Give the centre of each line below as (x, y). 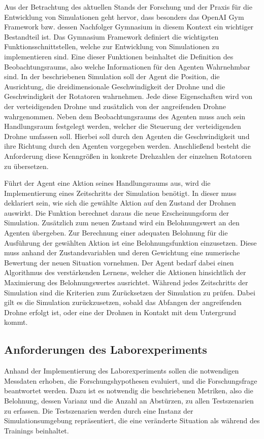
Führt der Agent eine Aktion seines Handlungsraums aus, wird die (107, 183)
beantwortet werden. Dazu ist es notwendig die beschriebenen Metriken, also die (129, 391)
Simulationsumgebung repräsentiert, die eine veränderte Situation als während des (132, 420)
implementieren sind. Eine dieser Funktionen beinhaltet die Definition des (119, 56)
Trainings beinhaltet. (37, 430)
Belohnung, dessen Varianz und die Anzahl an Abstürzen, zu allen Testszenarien (129, 400)
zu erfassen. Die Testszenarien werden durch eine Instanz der (99, 410)
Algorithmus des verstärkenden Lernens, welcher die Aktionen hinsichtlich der (125, 272)
